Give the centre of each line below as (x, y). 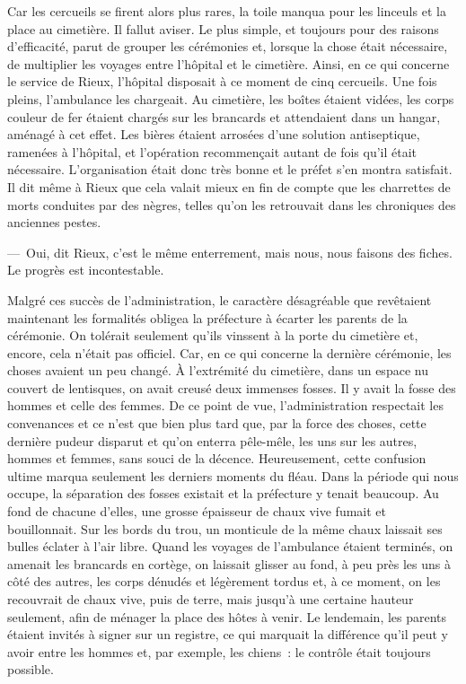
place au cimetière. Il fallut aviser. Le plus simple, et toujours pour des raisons (223, 28)
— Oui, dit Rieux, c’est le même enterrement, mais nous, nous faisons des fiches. (230, 252)
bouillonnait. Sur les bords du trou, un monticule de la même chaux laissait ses (225, 528)
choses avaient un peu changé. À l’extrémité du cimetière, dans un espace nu (218, 370)
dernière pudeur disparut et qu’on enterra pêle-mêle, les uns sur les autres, (212, 440)
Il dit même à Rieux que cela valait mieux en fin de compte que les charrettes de (229, 186)
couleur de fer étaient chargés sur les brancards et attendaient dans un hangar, (224, 116)
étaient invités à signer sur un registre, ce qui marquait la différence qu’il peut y (228, 634)
